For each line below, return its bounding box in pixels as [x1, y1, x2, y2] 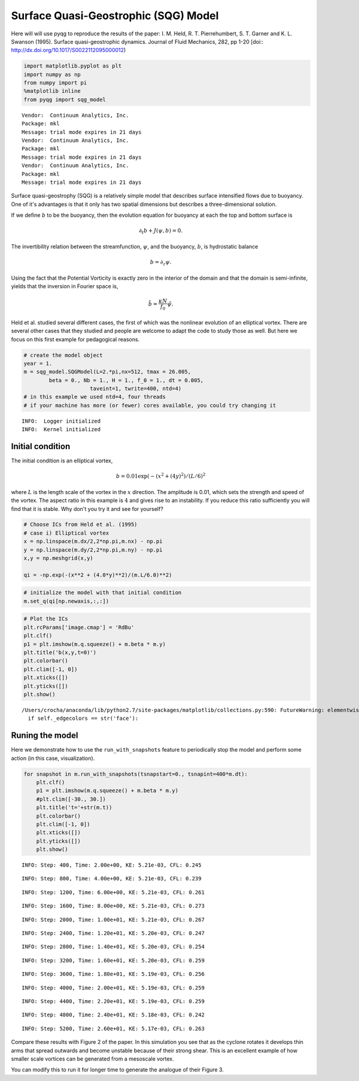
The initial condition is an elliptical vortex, [11, 457, 113, 464]
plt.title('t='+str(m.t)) [36, 804, 112, 811]
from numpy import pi [23, 80, 87, 86]
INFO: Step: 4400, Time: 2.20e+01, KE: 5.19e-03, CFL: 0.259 [22, 998, 205, 1004]
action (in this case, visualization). [11, 755, 95, 762]
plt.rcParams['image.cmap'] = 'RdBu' [23, 623, 135, 631]
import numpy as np [23, 71, 81, 78]
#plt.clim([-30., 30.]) [36, 795, 106, 803]
